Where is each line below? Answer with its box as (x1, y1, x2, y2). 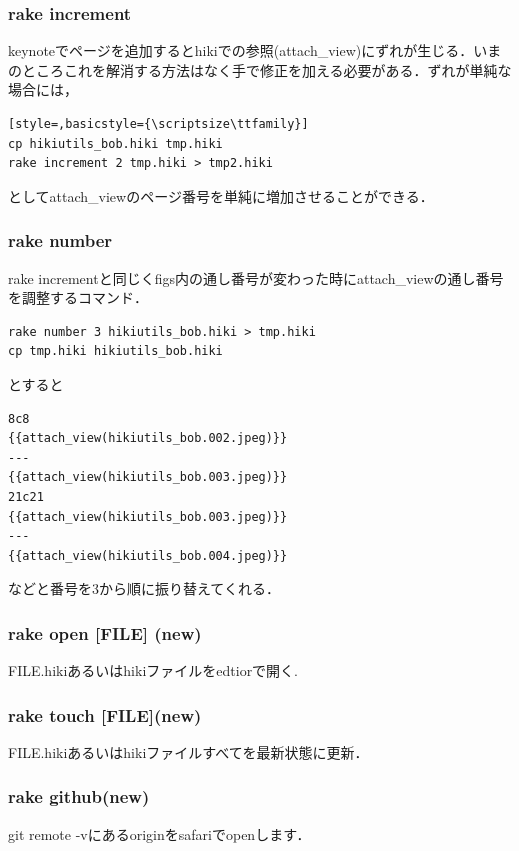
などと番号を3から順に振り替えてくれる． (8, 578, 280, 599)
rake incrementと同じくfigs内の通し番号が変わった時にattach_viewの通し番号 (8, 267, 504, 288)
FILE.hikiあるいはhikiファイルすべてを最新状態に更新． (8, 741, 369, 762)
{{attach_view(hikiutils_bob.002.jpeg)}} (8, 431, 288, 446)
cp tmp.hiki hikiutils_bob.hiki (8, 344, 223, 359)
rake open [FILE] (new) (8, 620, 202, 645)
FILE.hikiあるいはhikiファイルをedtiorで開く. (8, 660, 299, 681)
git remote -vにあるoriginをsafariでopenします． (8, 823, 311, 844)
